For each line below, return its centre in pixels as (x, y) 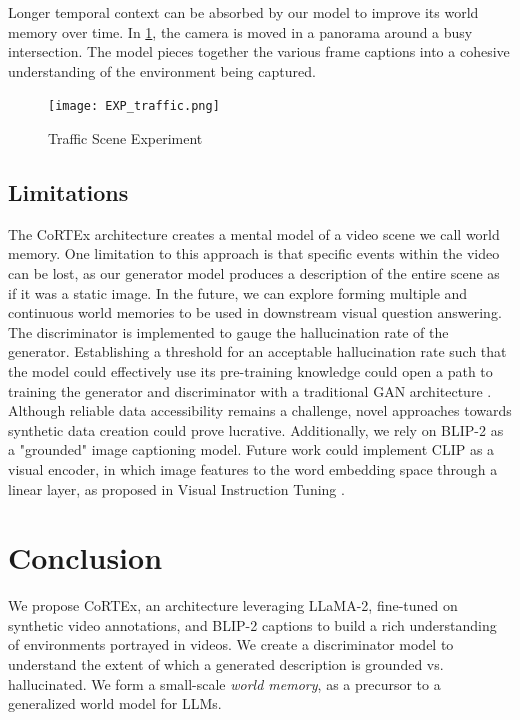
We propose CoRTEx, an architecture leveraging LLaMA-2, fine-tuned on (233, 605)
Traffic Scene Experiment (125, 138)
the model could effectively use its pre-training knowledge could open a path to (250, 370)
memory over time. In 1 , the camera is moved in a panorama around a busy (240, 31)
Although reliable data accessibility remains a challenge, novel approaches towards (260, 410)
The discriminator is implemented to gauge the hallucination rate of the (228, 331)
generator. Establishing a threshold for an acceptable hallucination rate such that (257, 351)
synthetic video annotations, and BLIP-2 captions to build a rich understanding (252, 624)
